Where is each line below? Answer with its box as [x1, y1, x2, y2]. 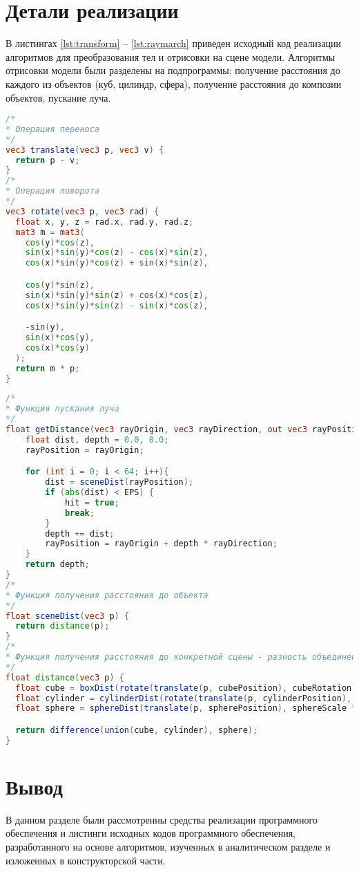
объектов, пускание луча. [6, 90, 111, 104]
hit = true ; [64, 497, 119, 508]
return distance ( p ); [15, 621, 110, 631]
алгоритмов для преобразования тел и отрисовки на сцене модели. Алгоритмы [6, 49, 336, 64]
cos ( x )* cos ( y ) [25, 342, 90, 353]
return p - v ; [15, 155, 80, 165]
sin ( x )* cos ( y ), [25, 333, 95, 343]
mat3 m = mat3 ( [15, 227, 85, 237]
